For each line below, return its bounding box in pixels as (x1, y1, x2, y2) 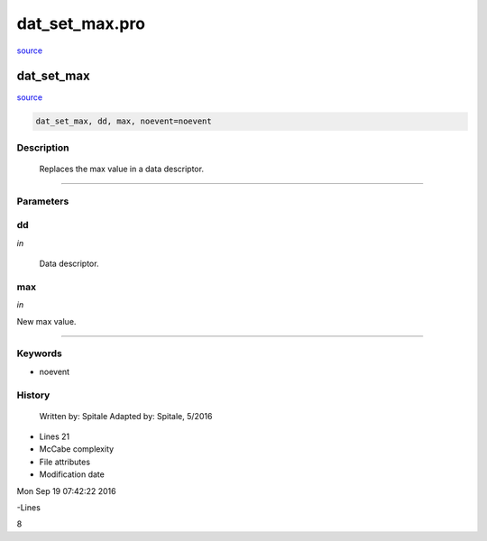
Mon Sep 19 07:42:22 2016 (16, 485, 116, 496)
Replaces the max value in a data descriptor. (39, 163, 205, 174)
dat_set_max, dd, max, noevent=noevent (35, 116, 212, 126)
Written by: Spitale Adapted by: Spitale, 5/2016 (39, 410, 213, 421)
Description (16, 141, 69, 153)
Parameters (16, 195, 69, 207)
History (16, 389, 51, 401)
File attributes (39, 456, 90, 467)
